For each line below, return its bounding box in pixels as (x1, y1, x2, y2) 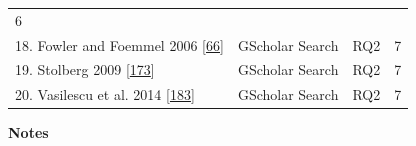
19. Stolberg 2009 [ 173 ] (15, 59, 155, 80)
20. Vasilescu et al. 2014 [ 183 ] (15, 84, 195, 105)
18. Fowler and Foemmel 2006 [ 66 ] (15, 34, 224, 55)
